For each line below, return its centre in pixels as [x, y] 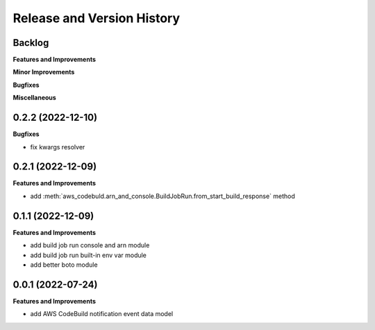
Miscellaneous [35, 98]
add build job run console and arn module [90, 245]
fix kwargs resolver [58, 147]
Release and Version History [97, 18]
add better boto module [64, 265]
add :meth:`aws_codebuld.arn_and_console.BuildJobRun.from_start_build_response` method [162, 196]
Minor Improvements [44, 72]
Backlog [31, 43]
